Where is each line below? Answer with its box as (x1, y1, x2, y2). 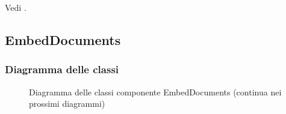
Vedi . (5, 1, 26, 13)
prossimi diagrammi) (29, 97, 105, 110)
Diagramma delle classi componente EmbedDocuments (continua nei (29, 85, 282, 98)
